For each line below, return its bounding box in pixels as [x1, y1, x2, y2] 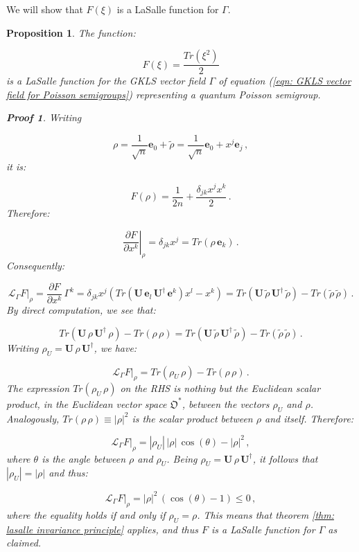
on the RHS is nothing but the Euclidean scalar [120, 381, 321, 395]
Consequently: [6, 258, 65, 273]
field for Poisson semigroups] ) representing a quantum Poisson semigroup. [6, 87, 321, 101]
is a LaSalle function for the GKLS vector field [6, 73, 206, 88]
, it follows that [252, 451, 318, 465]
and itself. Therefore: [265, 411, 354, 425]
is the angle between [42, 451, 126, 465]
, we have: [94, 340, 137, 355]
